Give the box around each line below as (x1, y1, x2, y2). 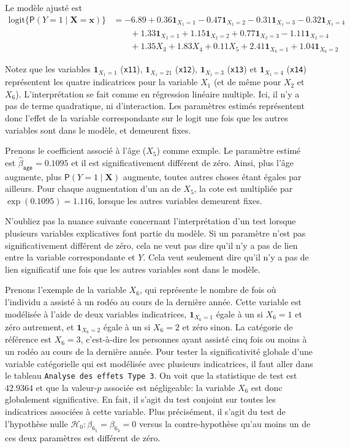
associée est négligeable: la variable (104, 381, 235, 393)
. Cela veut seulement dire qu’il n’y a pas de (143, 251, 309, 264)
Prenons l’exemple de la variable (5, 283, 126, 296)
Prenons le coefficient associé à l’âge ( (5, 144, 146, 157)
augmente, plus (5, 170, 62, 183)
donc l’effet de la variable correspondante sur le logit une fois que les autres (5, 111, 288, 124)
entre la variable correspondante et (5, 251, 135, 264)
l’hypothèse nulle (5, 417, 68, 430)
